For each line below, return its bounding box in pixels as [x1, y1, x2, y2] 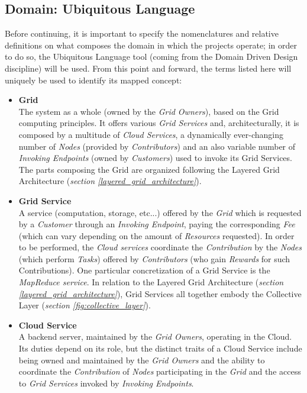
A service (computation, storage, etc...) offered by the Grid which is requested [18, 206, 302, 218]
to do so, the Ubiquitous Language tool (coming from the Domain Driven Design [5, 50, 298, 63]
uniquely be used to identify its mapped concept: [5, 73, 182, 86]
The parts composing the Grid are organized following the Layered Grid [18, 163, 280, 175]
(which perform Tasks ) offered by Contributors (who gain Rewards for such [18, 252, 290, 265]
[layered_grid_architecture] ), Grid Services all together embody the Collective [18, 287, 302, 299]
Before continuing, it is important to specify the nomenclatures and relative [5, 27, 279, 40]
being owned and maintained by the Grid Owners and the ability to [18, 353, 265, 366]
